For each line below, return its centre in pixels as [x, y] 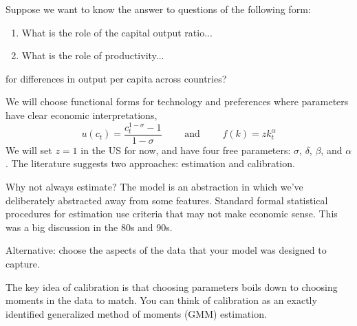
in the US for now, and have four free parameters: [186, 150]
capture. [23, 263]
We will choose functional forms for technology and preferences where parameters [177, 101]
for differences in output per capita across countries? [116, 78]
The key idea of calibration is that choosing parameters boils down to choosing [172, 286]
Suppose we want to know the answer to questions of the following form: [158, 9]
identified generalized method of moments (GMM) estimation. [136, 313]
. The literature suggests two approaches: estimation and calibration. [150, 163]
